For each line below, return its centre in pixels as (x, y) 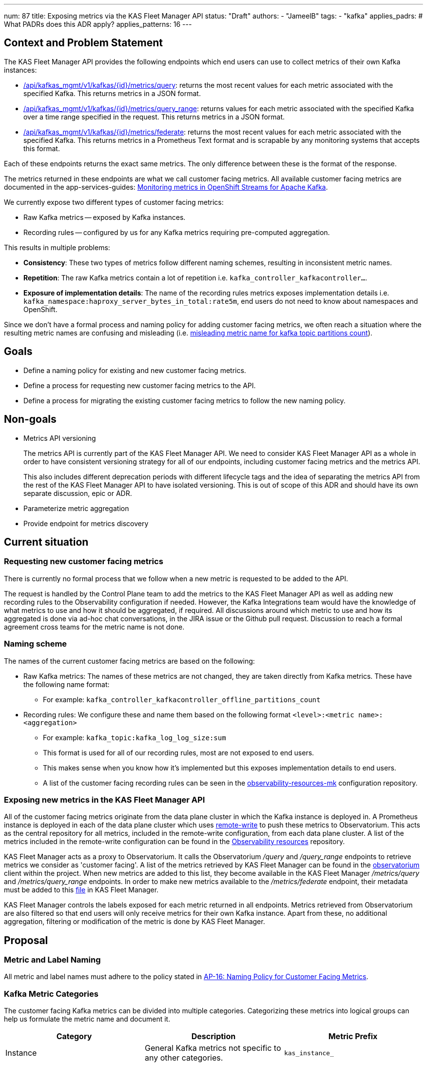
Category (74, 1036)
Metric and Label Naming (52, 960)
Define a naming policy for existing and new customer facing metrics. (135, 370)
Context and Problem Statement (83, 43)
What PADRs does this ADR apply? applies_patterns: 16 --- (98, 24)
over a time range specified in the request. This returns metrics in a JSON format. (154, 117)
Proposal (26, 940)
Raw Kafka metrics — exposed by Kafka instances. (105, 217)
